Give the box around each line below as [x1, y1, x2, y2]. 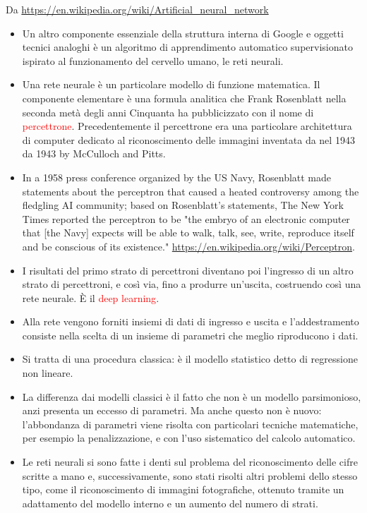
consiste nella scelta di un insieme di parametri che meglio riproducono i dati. [22, 327, 359, 342]
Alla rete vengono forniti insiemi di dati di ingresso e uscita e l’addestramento [22, 314, 359, 329]
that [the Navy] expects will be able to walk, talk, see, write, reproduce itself [22, 225, 354, 240]
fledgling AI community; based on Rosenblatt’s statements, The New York [22, 198, 344, 212]
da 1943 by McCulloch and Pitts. [22, 146, 166, 161]
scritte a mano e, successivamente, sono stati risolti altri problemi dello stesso [22, 468, 358, 483]
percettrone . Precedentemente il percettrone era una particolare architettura [22, 119, 352, 133]
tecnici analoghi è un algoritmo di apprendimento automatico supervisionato [22, 40, 353, 54]
